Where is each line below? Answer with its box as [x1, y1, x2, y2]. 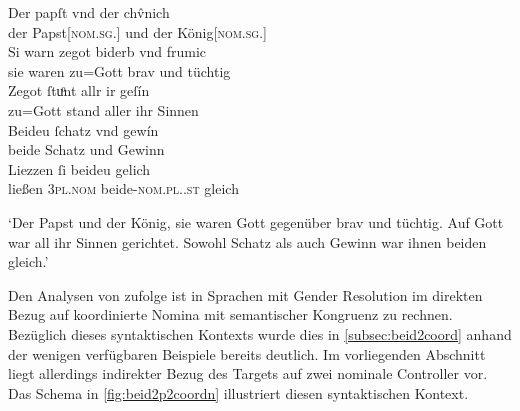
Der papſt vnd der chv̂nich [8, 2, 170, 22]
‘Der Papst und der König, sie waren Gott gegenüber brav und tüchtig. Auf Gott [8, 211, 504, 232]
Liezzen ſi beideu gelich [8, 158, 151, 179]
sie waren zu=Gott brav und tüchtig [8, 60, 231, 81]
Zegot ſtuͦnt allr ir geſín [8, 80, 150, 101]
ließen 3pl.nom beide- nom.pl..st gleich [8, 178, 239, 199]
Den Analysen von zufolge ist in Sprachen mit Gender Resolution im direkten [8, 284, 483, 305]
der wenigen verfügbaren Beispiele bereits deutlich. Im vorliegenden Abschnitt [8, 343, 486, 364]
